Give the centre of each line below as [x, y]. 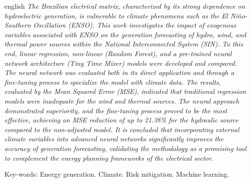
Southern [18, 25]
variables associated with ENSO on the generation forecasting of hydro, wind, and [125, 34]
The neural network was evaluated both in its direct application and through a [119, 72]
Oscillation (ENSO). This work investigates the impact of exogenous [135, 25]
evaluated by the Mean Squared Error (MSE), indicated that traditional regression [125, 91]
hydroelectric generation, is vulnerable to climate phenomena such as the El [116, 15]
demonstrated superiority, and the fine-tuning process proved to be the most [116, 110]
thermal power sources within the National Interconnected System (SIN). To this [124, 44]
